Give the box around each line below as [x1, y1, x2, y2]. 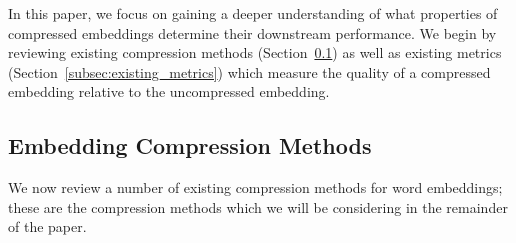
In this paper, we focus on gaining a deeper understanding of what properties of [8, 3, 498, 23]
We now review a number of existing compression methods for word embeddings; [8, 177, 503, 198]
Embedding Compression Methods [8, 130, 372, 161]
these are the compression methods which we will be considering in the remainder [8, 196, 508, 217]
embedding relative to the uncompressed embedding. [8, 81, 330, 102]
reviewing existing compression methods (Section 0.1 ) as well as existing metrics [8, 42, 502, 63]
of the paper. [8, 216, 87, 237]
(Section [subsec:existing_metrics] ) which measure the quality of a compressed [8, 61, 491, 82]
